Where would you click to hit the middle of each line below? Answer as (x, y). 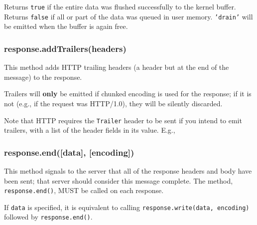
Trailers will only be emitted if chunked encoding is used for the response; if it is (128, 94)
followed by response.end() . (48, 217)
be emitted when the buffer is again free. (66, 26)
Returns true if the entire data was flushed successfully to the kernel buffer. (120, 6)
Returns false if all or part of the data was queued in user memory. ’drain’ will (128, 16)
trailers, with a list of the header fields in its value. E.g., (90, 130)
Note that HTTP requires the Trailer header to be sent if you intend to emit (123, 120)
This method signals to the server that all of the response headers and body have (128, 170)
